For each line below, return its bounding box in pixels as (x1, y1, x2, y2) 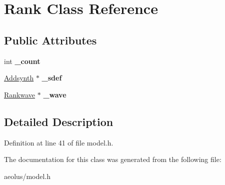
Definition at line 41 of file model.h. (4, 137, 113, 147)
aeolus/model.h (4, 170, 51, 181)
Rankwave (4, 89, 35, 99)
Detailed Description (4, 113, 113, 129)
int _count (4, 55, 40, 66)
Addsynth (4, 72, 34, 83)
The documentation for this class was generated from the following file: (4, 154, 221, 164)
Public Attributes (4, 32, 97, 47)
